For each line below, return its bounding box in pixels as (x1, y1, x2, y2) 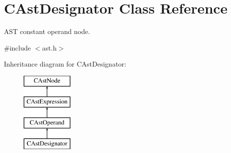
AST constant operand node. (4, 26, 90, 36)
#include (4, 42, 31, 52)
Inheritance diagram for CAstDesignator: (4, 59, 126, 69)
